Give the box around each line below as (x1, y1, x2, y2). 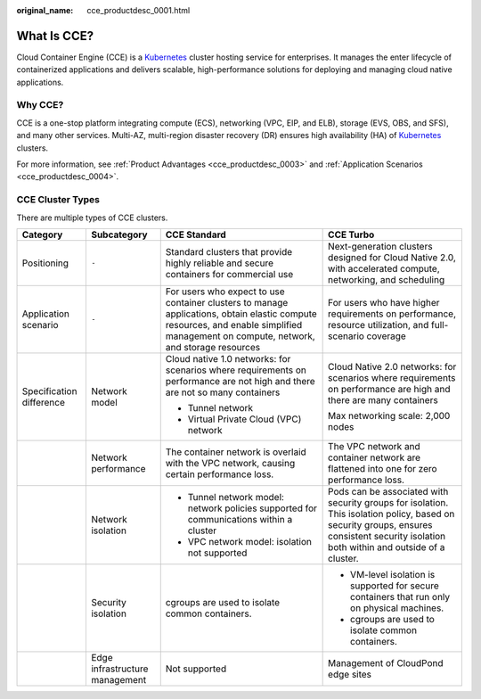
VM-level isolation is (350, 568, 436, 580)
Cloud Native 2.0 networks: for (328, 360, 457, 373)
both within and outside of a (328, 540, 445, 553)
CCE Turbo (328, 228, 375, 241)
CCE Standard (165, 228, 226, 241)
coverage (366, 330, 407, 342)
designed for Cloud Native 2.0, (328, 251, 456, 263)
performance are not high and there (165, 374, 315, 387)
